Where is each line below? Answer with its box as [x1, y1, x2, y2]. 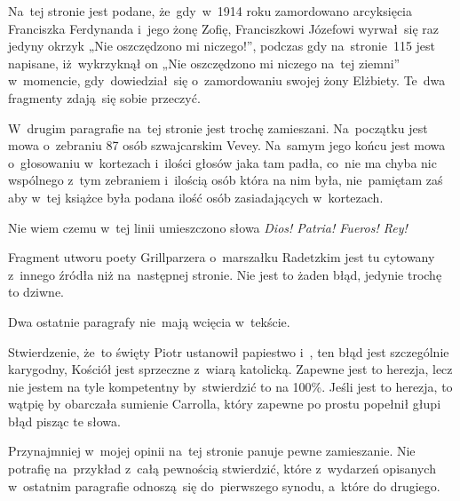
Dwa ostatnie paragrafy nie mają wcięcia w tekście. [8, 312, 290, 330]
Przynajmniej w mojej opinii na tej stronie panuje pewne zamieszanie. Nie [8, 441, 416, 460]
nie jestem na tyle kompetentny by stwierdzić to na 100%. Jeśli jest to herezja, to [8, 377, 453, 395]
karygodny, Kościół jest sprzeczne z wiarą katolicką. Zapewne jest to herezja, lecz [8, 360, 453, 378]
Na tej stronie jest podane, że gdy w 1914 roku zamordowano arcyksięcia [8, 2, 412, 20]
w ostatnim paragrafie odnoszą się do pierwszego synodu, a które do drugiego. [8, 476, 440, 495]
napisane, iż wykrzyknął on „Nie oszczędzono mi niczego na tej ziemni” [8, 53, 401, 72]
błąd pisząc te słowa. [8, 411, 121, 430]
